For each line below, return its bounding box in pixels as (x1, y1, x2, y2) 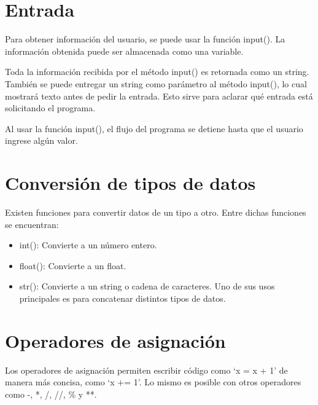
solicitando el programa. (5, 101, 96, 114)
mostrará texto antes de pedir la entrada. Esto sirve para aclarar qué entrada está (5, 89, 313, 102)
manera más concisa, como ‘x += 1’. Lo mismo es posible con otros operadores (5, 376, 301, 388)
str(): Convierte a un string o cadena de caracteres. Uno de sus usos (19, 280, 275, 293)
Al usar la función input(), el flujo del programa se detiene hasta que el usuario (5, 122, 303, 135)
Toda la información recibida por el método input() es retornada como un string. (5, 65, 309, 78)
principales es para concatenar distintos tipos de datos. (19, 291, 226, 304)
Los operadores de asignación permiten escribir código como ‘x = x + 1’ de (5, 363, 288, 376)
